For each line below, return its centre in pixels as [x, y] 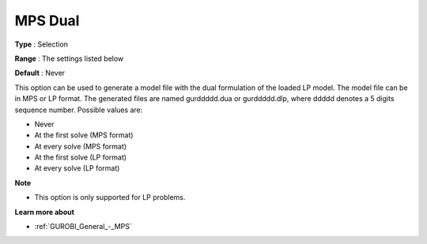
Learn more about [45, 212]
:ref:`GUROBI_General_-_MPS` [83, 227]
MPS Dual [47, 21]
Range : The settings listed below [69, 58]
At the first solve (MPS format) [84, 135]
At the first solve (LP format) [80, 157]
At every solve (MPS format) [80, 146]
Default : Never [40, 73]
